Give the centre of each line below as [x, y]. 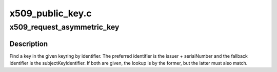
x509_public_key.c [51, 13]
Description [29, 44]
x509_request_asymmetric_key [64, 27]
